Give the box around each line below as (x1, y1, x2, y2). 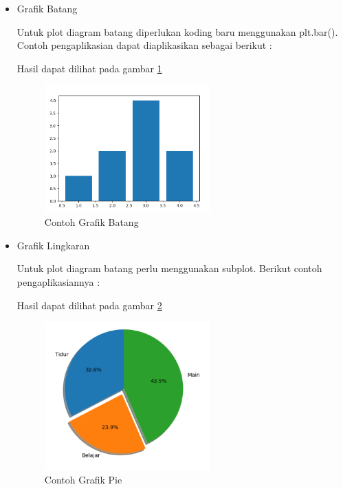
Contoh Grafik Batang (44, 215, 139, 229)
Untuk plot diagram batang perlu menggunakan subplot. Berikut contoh (16, 261, 322, 275)
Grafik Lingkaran (16, 238, 90, 252)
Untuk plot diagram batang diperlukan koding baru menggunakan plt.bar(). (16, 24, 338, 39)
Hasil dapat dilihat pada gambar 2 (16, 298, 162, 312)
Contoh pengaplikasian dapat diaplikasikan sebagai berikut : (16, 38, 272, 52)
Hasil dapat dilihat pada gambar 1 (16, 61, 162, 75)
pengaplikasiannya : (16, 274, 100, 289)
